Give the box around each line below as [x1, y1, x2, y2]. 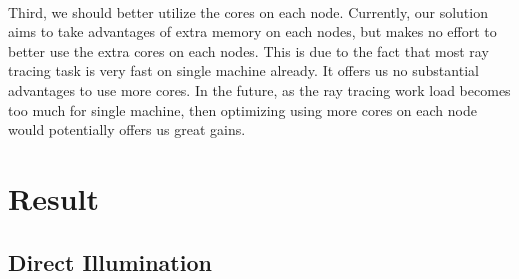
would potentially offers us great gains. [8, 119, 246, 140]
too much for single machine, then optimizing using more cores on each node [8, 99, 477, 120]
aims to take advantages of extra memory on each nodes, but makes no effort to [8, 21, 497, 42]
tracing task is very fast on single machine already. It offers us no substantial [8, 60, 479, 81]
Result [8, 177, 99, 218]
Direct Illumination [8, 246, 212, 277]
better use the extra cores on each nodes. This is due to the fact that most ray [8, 40, 489, 61]
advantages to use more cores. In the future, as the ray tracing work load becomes [8, 79, 511, 100]
